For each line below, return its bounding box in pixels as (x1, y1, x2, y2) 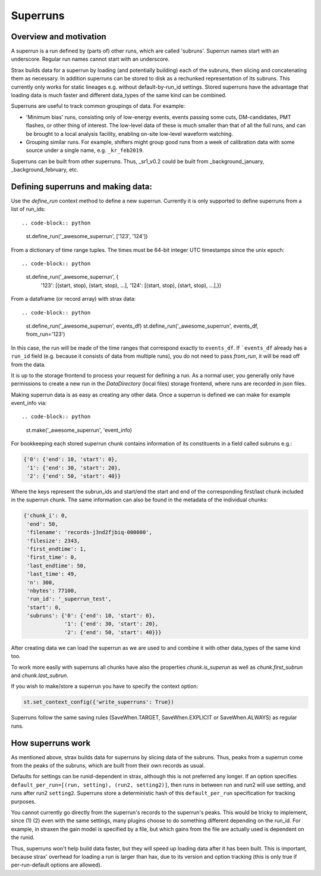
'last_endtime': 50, (27, 562, 87, 569)
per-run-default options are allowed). (11, 861, 102, 869)
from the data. (11, 361, 46, 368)
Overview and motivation (11, 32, 106, 42)
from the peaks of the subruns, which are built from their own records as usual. (11, 762, 205, 769)
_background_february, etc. (11, 166, 78, 173)
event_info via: (11, 400, 47, 407)
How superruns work (11, 738, 91, 748)
